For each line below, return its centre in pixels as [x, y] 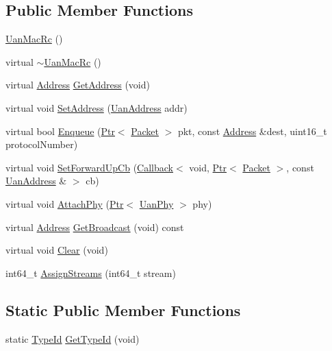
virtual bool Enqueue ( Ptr [60, 131]
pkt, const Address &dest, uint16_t [252, 131]
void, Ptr [208, 167]
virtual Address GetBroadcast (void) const [95, 227]
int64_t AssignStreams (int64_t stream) [91, 273]
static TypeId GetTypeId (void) [73, 338]
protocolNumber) [42, 144]
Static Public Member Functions [123, 310]
